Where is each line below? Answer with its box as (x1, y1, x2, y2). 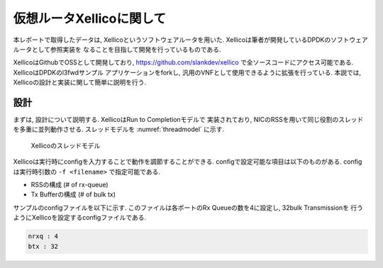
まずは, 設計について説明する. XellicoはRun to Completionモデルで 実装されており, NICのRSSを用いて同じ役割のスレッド (13, 116, 364, 124)
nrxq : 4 (28, 233, 59, 240)
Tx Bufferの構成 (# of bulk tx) (30, 190, 116, 199)
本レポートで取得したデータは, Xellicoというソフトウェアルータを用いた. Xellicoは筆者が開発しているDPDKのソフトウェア (13, 35, 368, 44)
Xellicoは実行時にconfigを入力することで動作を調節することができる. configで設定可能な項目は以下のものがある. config (13, 157, 362, 166)
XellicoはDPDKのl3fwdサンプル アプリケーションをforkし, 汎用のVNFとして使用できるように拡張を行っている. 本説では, (13, 68, 362, 77)
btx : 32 (28, 242, 59, 250)
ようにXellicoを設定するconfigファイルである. (13, 213, 147, 222)
